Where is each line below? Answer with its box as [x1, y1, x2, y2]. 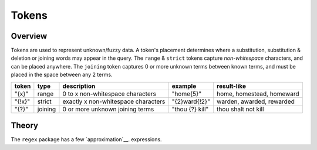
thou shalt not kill [216, 105, 264, 113]
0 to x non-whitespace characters [62, 90, 157, 98]
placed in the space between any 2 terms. [11, 71, 113, 79]
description [62, 82, 96, 90]
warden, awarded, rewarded [216, 97, 295, 105]
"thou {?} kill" [171, 105, 209, 113]
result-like [216, 82, 247, 90]
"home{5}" [171, 90, 202, 98]
